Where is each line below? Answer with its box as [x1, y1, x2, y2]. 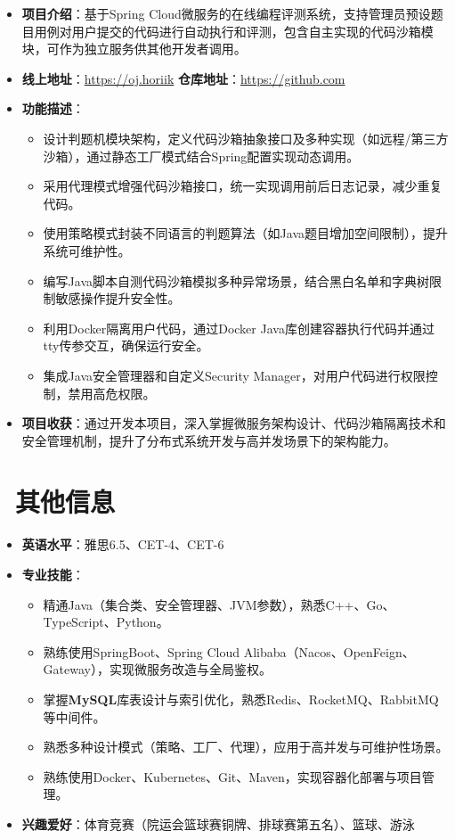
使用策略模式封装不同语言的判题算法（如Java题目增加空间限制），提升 [43, 224, 449, 243]
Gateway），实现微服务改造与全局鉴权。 [43, 660, 272, 679]
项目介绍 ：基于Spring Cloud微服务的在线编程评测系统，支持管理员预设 [21, 4, 431, 22]
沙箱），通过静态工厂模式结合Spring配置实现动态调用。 [43, 146, 360, 165]
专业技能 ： [21, 565, 85, 583]
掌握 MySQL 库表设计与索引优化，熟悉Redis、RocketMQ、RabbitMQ [43, 689, 439, 708]
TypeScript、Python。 [43, 613, 169, 631]
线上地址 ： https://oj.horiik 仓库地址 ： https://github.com [21, 69, 345, 87]
